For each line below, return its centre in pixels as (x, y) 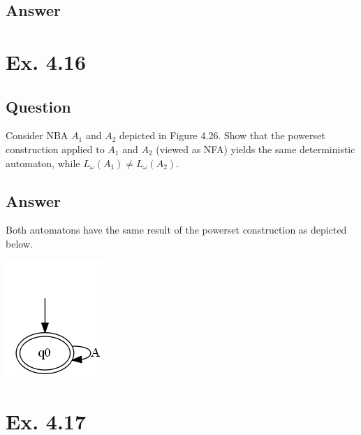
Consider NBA (37, 135)
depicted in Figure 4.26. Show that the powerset (222, 135)
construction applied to (55, 149)
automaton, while (43, 163)
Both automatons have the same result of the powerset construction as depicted (176, 230)
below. (19, 243)
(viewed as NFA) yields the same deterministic (256, 149)
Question (38, 106)
